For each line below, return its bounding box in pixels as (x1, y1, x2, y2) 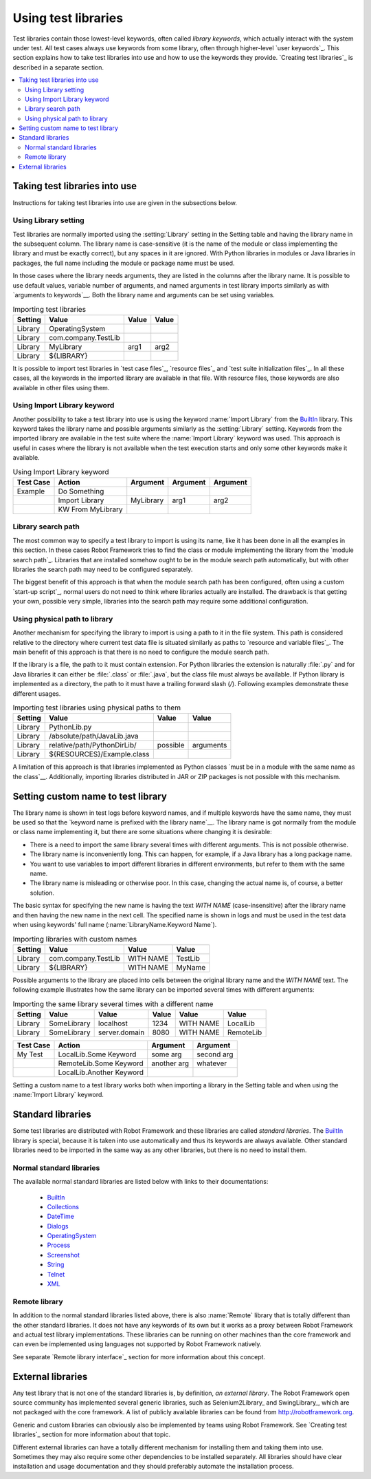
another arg (151, 1058, 189, 1068)
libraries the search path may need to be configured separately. (12, 565, 193, 573)
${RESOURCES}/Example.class (49, 749, 150, 759)
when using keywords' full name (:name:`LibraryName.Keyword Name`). (12, 920, 217, 928)
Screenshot (47, 1251, 80, 1259)
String (47, 1260, 65, 1269)
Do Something (58, 487, 104, 496)
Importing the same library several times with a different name (12, 999, 214, 1008)
